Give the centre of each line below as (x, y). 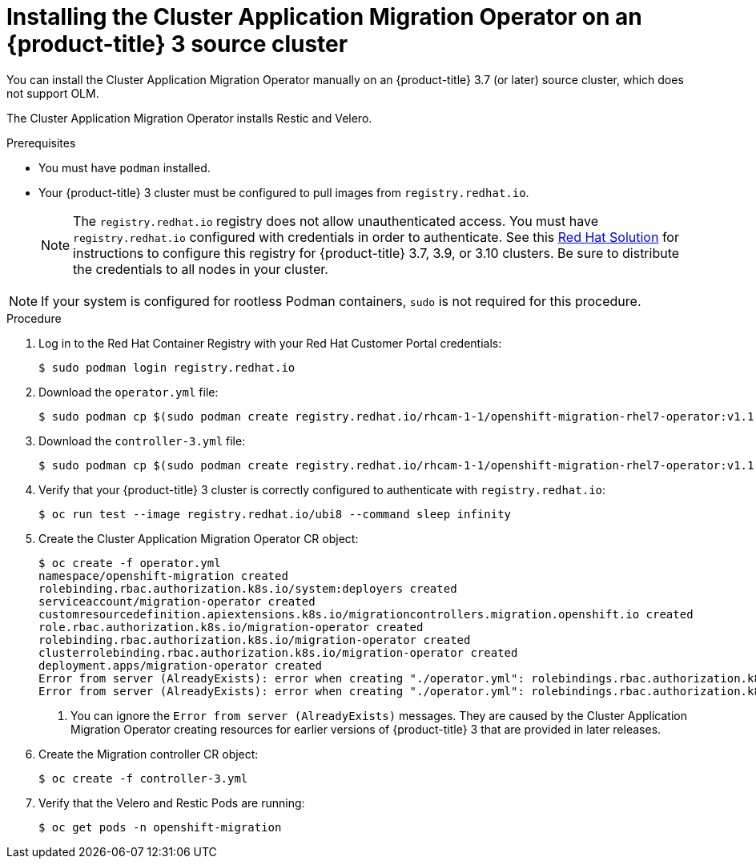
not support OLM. (53, 93)
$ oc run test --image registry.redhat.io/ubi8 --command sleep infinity (275, 514)
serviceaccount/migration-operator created (177, 601)
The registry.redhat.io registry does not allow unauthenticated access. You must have (336, 221)
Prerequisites (41, 143)
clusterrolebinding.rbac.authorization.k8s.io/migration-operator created (278, 652)
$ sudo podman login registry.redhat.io (167, 367)
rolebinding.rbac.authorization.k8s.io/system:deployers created (248, 588)
